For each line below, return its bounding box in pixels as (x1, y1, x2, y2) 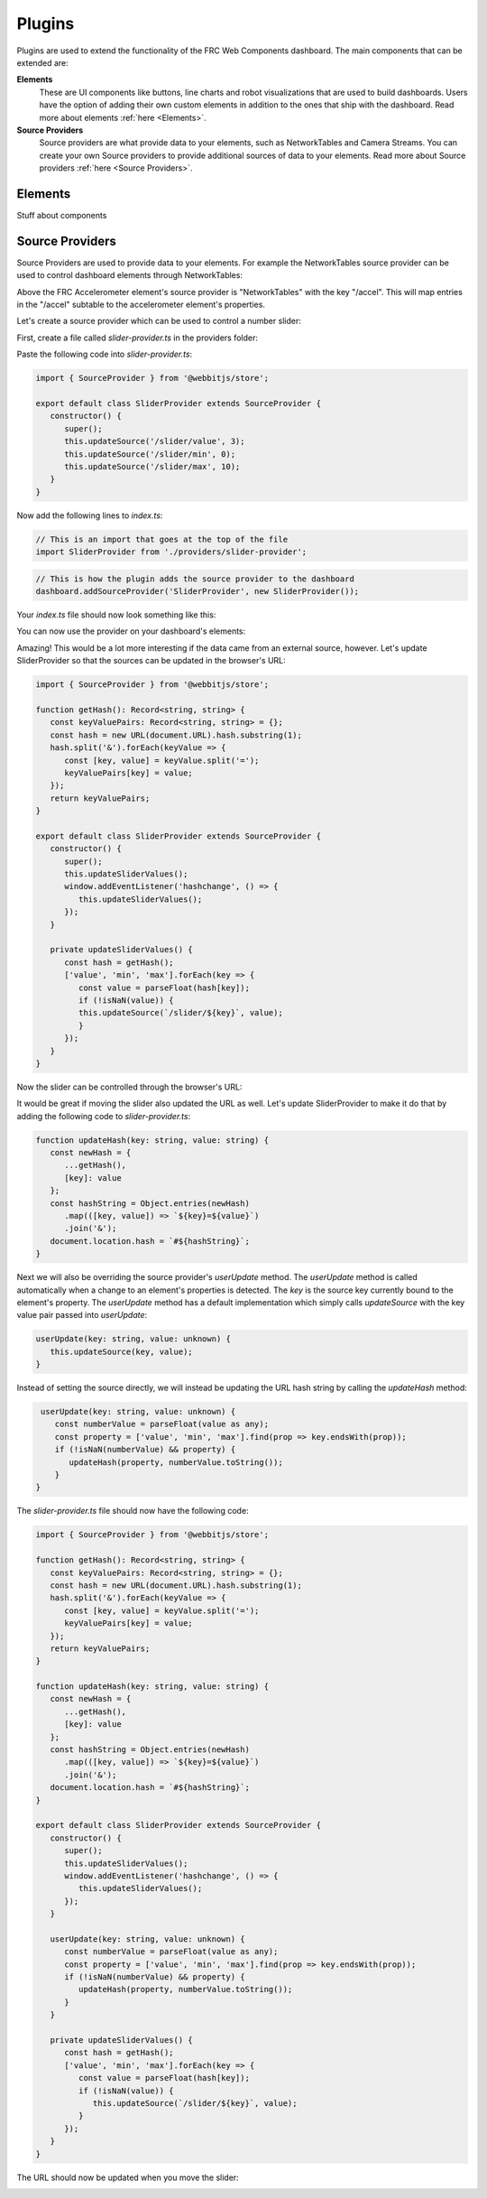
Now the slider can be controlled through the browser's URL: (16, 1081, 243, 1092)
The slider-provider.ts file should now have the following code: (16, 1506, 249, 1516)
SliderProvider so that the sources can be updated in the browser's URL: (16, 655, 286, 666)
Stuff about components (16, 209, 107, 220)
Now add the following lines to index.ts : (16, 510, 163, 521)
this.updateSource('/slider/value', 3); (64, 436, 245, 447)
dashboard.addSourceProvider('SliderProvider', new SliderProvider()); (35, 587, 360, 597)
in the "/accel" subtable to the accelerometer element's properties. (16, 299, 266, 311)
